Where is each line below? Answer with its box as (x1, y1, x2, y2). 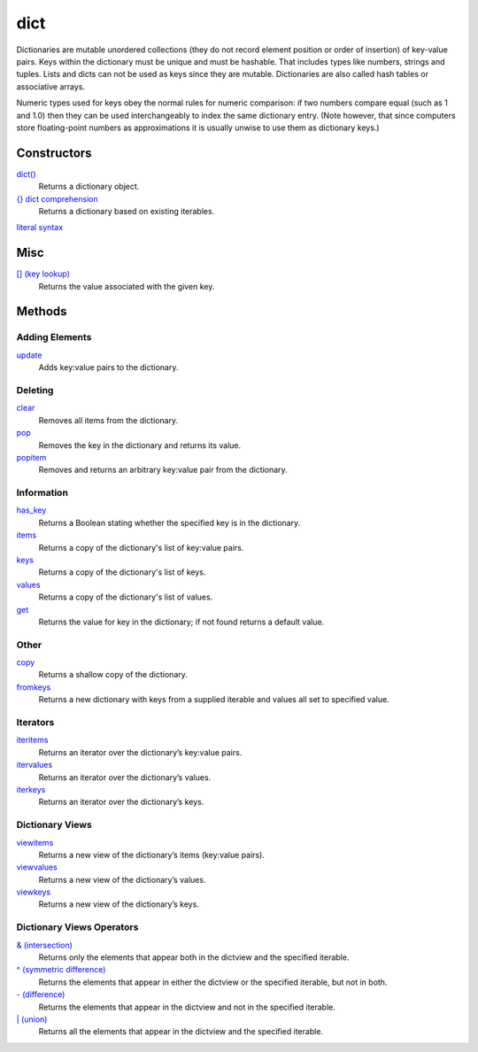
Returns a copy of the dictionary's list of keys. (38, 567, 206, 577)
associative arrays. (16, 81, 86, 92)
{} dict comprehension (16, 193, 98, 204)
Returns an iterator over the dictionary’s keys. (38, 797, 204, 808)
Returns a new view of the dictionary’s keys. (38, 899, 199, 909)
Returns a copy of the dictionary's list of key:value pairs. (38, 542, 244, 553)
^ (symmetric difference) (16, 964, 106, 975)
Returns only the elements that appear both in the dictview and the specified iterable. (38, 952, 350, 963)
